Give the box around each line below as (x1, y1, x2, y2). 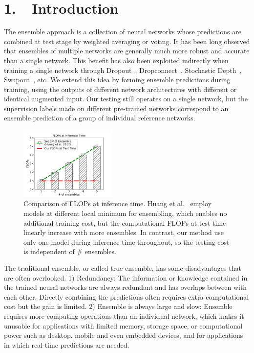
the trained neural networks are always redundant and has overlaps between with (4, 282, 247, 292)
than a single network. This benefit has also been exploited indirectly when (4, 55, 229, 65)
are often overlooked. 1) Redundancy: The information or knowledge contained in (4, 272, 248, 282)
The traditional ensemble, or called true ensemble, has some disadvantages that (4, 262, 241, 273)
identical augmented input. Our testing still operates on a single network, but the (4, 94, 248, 104)
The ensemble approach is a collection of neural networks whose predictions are (4, 26, 241, 37)
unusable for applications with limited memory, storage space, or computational (4, 320, 243, 330)
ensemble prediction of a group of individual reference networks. (4, 113, 195, 123)
